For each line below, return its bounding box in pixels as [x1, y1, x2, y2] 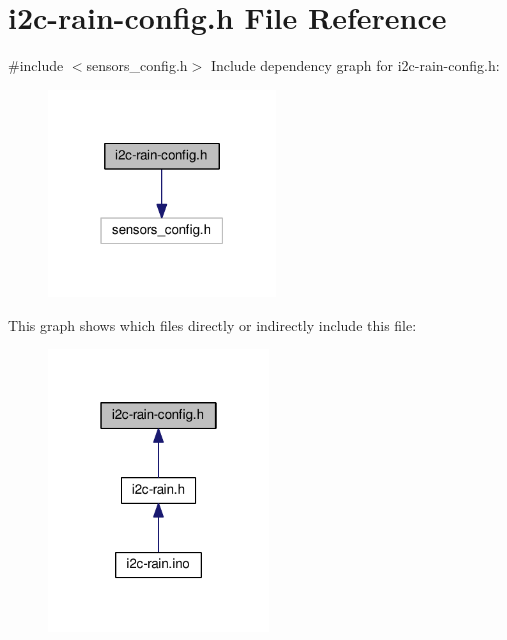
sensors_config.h [86, 55, 188, 76]
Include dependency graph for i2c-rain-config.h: [210, 55, 500, 76]
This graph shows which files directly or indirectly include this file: [8, 314, 417, 335]
